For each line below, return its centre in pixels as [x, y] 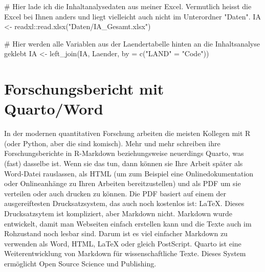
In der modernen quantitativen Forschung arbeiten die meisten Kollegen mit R [127, 133]
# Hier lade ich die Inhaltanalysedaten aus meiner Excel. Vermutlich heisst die [128, 6]
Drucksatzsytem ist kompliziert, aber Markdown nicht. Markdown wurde [118, 213]
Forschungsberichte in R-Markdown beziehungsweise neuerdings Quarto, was [124, 153]
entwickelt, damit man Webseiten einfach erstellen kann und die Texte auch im [128, 223]
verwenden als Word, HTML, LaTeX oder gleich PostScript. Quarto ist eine [123, 243]
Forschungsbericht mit [84, 89]
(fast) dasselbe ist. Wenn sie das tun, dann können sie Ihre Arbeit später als [124, 163]
